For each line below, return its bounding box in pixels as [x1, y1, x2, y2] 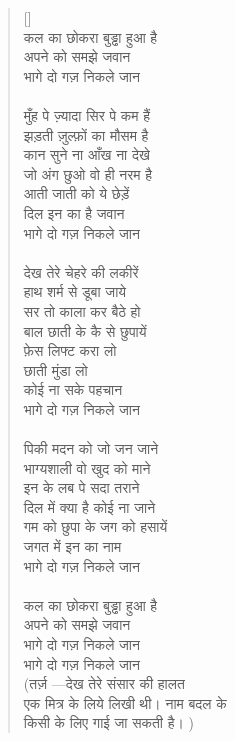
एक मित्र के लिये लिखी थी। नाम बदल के [23, 692, 227, 713]
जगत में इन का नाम [23, 536, 122, 557]
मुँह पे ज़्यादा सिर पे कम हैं [23, 104, 151, 125]
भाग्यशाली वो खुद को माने [23, 457, 151, 478]
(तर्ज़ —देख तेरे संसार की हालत [23, 673, 185, 694]
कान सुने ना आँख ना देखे [23, 144, 150, 165]
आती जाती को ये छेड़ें [23, 183, 130, 204]
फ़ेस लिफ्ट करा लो [23, 340, 117, 361]
